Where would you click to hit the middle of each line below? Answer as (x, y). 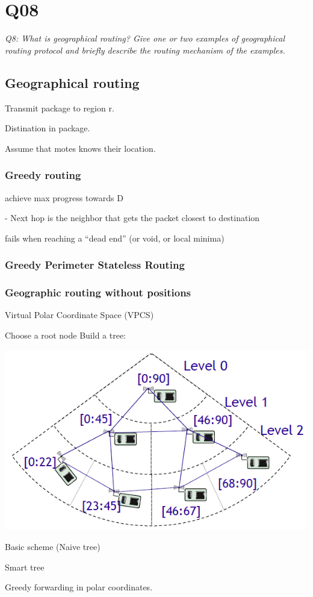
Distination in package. (48, 128)
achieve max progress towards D (64, 197)
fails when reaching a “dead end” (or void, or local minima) (115, 238)
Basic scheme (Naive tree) (53, 546)
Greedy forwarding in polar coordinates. (79, 587)
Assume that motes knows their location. (80, 148)
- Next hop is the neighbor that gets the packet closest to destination (132, 218)
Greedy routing (43, 175)
